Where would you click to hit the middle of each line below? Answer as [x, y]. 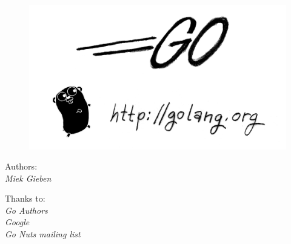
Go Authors [26, 210]
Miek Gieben [28, 178]
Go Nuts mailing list [43, 234]
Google [17, 222]
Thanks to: [25, 198]
